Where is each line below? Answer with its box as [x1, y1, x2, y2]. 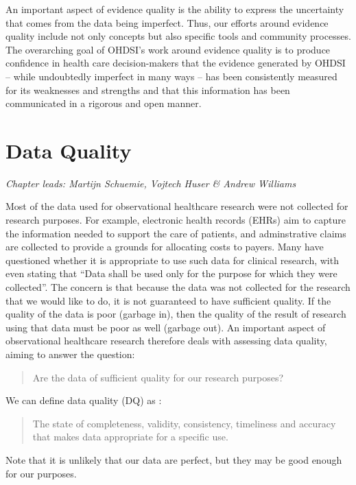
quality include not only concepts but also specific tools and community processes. [5, 29, 351, 43]
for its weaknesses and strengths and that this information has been [5, 82, 290, 97]
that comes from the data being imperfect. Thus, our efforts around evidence [5, 15, 329, 29]
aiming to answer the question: [5, 347, 135, 361]
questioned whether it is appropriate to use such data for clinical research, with [5, 252, 339, 267]
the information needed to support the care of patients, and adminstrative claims [5, 226, 346, 240]
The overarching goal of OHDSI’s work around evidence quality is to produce [5, 42, 331, 56]
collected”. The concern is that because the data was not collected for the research [5, 280, 351, 294]
